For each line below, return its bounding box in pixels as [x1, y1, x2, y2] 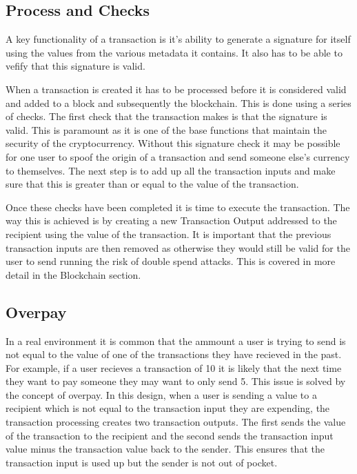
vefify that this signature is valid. [6, 59, 145, 73]
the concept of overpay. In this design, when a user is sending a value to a [6, 387, 317, 402]
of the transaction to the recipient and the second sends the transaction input [6, 428, 334, 442]
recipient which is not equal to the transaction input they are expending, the [6, 401, 330, 415]
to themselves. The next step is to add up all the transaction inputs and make [6, 163, 336, 177]
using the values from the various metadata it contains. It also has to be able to [6, 45, 343, 59]
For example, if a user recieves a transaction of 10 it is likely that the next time [6, 360, 342, 375]
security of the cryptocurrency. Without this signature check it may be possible [6, 136, 340, 150]
